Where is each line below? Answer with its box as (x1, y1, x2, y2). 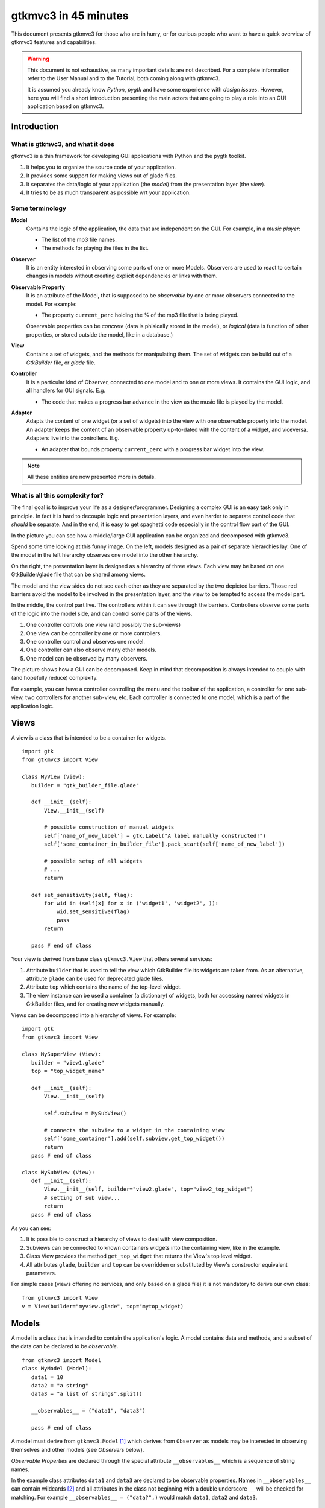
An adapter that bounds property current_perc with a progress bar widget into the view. (41, 445, 265, 452)
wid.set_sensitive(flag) (56, 908, 130, 915)
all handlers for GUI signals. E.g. (26, 387, 105, 394)
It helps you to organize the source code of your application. (26, 163, 176, 171)
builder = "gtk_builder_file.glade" (31, 782, 140, 788)
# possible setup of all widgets (44, 858, 143, 865)
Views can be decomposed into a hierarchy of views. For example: (11, 1011, 176, 1019)
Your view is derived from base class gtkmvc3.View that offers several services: (11, 955, 213, 963)
